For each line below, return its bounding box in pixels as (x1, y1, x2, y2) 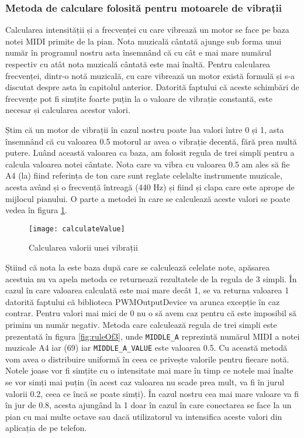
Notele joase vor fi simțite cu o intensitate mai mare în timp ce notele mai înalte (5, 364, 293, 377)
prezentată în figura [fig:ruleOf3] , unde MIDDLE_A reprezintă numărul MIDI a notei (5, 330, 300, 342)
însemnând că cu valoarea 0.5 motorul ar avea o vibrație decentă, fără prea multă (5, 135, 297, 147)
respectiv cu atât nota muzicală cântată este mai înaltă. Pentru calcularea (5, 58, 271, 70)
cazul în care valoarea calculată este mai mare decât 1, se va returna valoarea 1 (5, 284, 289, 296)
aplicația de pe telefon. (5, 422, 87, 434)
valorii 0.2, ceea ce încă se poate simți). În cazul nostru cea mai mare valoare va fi (5, 387, 299, 399)
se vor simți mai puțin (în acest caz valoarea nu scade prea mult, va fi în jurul (5, 376, 285, 388)
